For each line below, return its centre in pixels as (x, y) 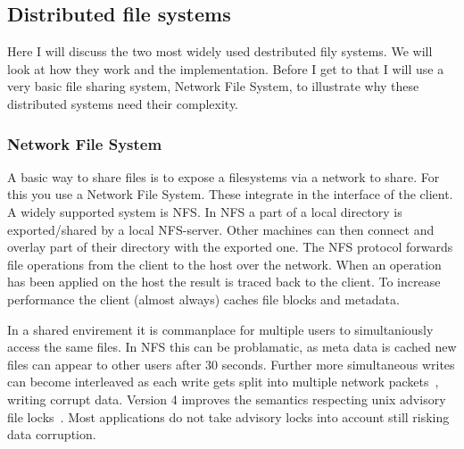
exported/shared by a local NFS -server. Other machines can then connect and (221, 229)
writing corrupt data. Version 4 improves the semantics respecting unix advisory (227, 399)
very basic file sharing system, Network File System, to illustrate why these (213, 86)
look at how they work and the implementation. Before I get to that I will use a (226, 68)
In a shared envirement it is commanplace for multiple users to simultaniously (220, 329)
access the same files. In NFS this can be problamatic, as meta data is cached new (232, 347)
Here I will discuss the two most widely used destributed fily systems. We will (220, 51)
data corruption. (52, 434)
